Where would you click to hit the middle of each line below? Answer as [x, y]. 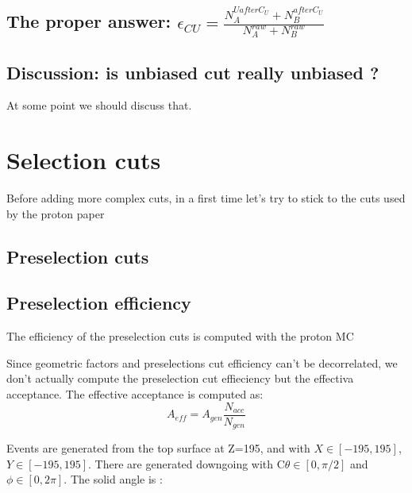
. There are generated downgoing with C [187, 463]
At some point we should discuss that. [99, 105]
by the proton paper [56, 213]
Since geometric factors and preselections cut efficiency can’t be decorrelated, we [202, 362]
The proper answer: [89, 21]
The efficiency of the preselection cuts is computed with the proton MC [180, 336]
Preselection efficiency [99, 303]
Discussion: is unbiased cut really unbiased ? [193, 72]
